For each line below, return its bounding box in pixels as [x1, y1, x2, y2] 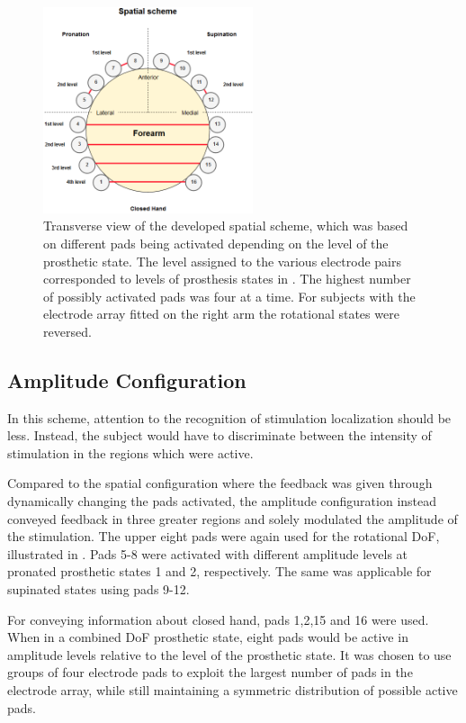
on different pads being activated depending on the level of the [43, 233, 389, 252]
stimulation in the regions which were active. [7, 443, 254, 462]
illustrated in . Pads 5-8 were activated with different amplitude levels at [7, 544, 408, 563]
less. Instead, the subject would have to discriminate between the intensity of [7, 426, 432, 445]
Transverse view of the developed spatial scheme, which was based [43, 216, 408, 235]
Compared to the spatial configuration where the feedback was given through [7, 474, 433, 493]
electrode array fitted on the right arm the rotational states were [43, 304, 399, 323]
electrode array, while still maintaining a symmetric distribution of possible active [7, 680, 458, 699]
